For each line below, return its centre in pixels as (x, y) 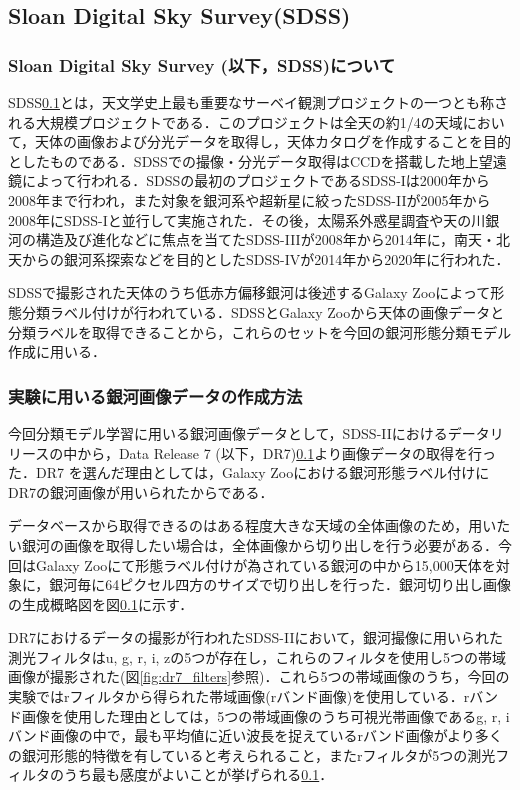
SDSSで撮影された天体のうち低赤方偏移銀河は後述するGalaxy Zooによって (249, 292)
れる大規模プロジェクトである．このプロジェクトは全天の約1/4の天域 (235, 121)
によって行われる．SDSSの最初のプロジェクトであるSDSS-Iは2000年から (255, 180)
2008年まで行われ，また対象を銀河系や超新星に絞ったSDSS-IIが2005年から (249, 199)
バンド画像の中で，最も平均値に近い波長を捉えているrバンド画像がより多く (255, 735)
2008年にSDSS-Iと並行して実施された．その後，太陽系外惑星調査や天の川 (247, 219)
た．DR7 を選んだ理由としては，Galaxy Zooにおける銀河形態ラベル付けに (249, 472)
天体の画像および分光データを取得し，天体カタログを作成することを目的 (273, 141)
